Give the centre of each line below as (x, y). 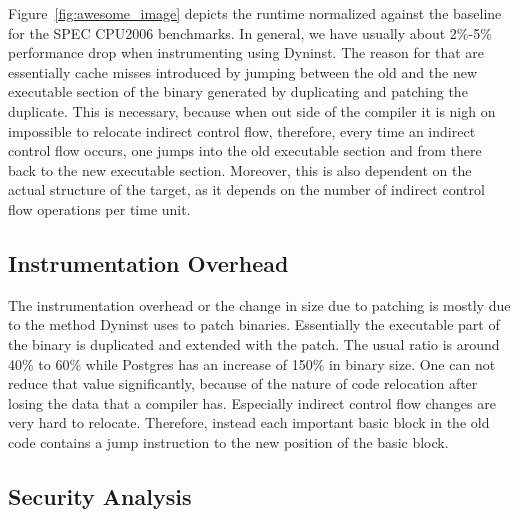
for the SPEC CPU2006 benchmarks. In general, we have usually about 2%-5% (250, 32)
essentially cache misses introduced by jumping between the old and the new (242, 71)
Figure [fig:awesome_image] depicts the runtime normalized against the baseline (255, 13)
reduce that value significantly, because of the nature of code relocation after (243, 383)
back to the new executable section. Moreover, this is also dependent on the (240, 169)
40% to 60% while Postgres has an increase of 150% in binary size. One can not (252, 363)
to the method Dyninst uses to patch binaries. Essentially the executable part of (254, 324)
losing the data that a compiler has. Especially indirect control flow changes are (252, 402)
